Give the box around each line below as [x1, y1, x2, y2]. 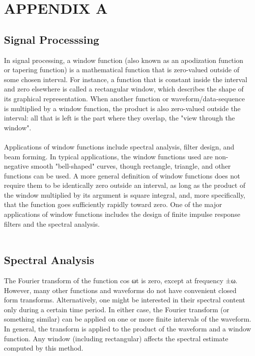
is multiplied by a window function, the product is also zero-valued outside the [4, 103, 241, 113]
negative [4, 161, 29, 171]
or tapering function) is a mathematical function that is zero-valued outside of [4, 64, 240, 75]
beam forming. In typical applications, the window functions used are [4, 151, 213, 161]
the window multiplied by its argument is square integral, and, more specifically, [4, 189, 246, 200]
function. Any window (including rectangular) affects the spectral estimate [4, 333, 228, 343]
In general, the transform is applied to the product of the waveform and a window [4, 324, 251, 334]
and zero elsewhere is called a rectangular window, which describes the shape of [4, 84, 244, 94]
